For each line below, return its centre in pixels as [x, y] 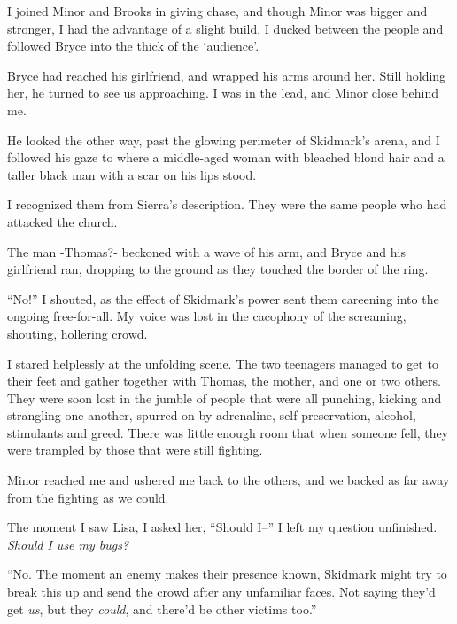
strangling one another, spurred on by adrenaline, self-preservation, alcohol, [212, 415]
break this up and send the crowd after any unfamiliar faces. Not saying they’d [221, 592]
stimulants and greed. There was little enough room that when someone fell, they [228, 432]
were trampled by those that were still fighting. [135, 450]
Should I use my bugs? [68, 544]
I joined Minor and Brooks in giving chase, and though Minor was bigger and [217, 11]
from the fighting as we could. [88, 497]
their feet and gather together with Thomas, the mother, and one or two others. [224, 381]
